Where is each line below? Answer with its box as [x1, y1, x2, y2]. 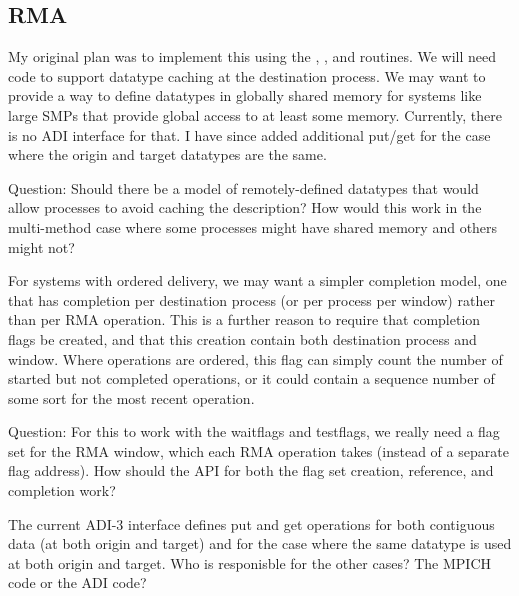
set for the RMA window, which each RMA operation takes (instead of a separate [8, 440, 509, 461]
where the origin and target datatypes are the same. [8, 144, 327, 165]
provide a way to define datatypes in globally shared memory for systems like [8, 85, 482, 106]
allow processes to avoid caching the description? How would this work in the [8, 197, 482, 218]
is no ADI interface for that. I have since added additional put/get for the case [8, 124, 491, 145]
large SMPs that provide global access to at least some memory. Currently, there [8, 104, 502, 125]
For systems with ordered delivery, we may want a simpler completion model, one [8, 270, 507, 291]
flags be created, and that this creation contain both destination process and [8, 328, 477, 349]
